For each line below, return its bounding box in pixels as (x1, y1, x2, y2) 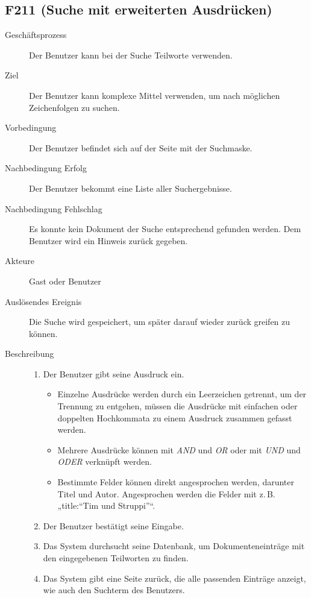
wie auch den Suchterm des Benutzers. (43, 584, 185, 596)
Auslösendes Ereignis (5, 295, 82, 307)
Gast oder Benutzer (29, 274, 101, 287)
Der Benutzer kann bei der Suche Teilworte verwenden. (29, 48, 233, 61)
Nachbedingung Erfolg (5, 162, 87, 174)
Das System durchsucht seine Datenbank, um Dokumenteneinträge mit (43, 540, 305, 552)
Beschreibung (5, 347, 54, 360)
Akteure (5, 254, 35, 267)
